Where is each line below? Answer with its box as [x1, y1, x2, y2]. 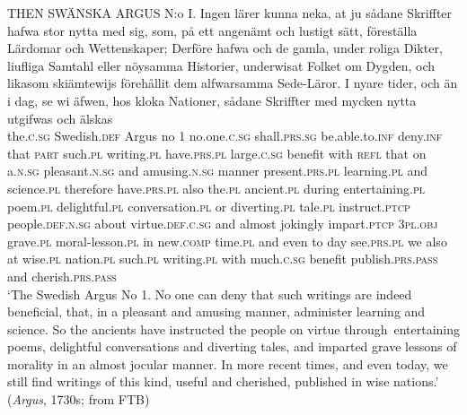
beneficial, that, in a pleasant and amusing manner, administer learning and [7, 302, 426, 321]
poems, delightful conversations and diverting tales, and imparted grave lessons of [7, 337, 457, 356]
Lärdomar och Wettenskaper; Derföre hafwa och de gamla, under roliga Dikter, [7, 39, 443, 57]
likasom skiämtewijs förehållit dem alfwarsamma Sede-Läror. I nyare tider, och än [7, 73, 458, 92]
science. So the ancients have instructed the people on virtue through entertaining [7, 319, 461, 338]
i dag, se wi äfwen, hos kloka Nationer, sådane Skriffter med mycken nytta [7, 91, 417, 109]
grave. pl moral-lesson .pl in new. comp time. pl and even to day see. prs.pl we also [7, 231, 447, 250]
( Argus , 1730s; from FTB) [7, 390, 150, 409]
